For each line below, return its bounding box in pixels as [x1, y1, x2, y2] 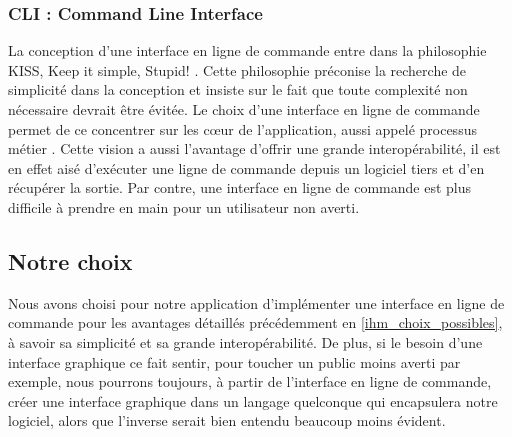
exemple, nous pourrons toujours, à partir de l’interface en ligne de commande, [8, 371, 492, 392]
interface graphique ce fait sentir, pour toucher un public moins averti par [8, 351, 461, 372]
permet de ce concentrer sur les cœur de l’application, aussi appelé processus [8, 118, 477, 139]
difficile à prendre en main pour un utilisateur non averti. [8, 196, 360, 217]
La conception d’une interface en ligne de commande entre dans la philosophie [8, 40, 487, 61]
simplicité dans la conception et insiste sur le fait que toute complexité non [8, 79, 468, 100]
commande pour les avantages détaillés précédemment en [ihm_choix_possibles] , [8, 312, 503, 333]
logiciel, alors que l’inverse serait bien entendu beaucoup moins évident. [8, 410, 446, 431]
